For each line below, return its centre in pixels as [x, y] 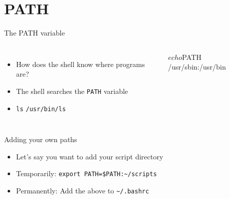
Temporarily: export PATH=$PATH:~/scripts [86, 173]
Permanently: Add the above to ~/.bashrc [83, 191]
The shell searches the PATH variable [72, 91]
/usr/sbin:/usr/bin [197, 67]
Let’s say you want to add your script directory [90, 156]
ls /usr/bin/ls [41, 109]
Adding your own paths [41, 139]
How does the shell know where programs [80, 64]
